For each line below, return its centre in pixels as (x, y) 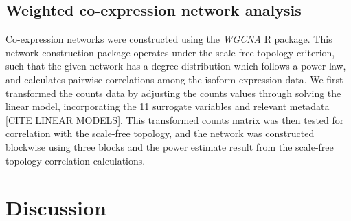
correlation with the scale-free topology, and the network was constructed (160, 133)
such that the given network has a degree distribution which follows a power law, (176, 66)
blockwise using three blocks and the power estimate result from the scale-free (170, 146)
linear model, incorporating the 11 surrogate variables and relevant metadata (168, 106)
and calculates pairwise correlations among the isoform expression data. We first (174, 79)
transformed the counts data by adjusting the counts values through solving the (173, 93)
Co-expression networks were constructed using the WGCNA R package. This (169, 39)
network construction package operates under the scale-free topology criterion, (170, 52)
